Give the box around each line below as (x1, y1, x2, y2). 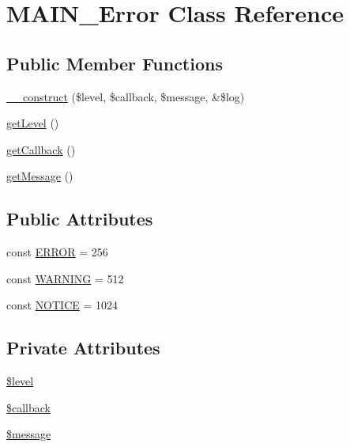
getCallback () (6, 141, 76, 157)
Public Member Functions (6, 51, 223, 75)
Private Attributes (6, 335, 160, 360)
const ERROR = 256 (6, 244, 108, 260)
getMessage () (6, 168, 73, 184)
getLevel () (6, 115, 59, 131)
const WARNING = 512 (6, 270, 124, 286)
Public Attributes (6, 206, 153, 231)
